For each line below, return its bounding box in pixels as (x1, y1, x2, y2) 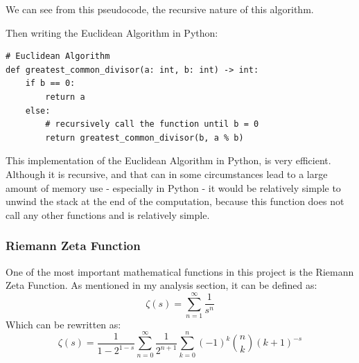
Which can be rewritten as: (6, 317, 121, 331)
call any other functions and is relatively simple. (6, 207, 210, 222)
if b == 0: (25, 78, 76, 89)
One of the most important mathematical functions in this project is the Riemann (6, 264, 354, 278)
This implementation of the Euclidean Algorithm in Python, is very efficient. (6, 153, 331, 168)
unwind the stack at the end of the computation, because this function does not (6, 194, 344, 209)
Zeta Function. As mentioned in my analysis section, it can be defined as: (6, 278, 317, 292)
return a (45, 91, 85, 102)
